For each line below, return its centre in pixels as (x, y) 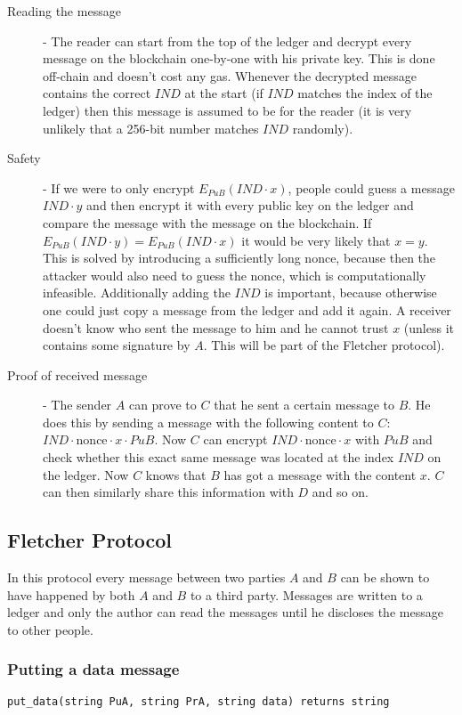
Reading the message (64, 11)
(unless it (429, 327)
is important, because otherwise (351, 292)
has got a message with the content (320, 474)
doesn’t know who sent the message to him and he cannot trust (216, 327)
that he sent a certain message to (304, 405)
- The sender (77, 405)
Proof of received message (77, 374)
